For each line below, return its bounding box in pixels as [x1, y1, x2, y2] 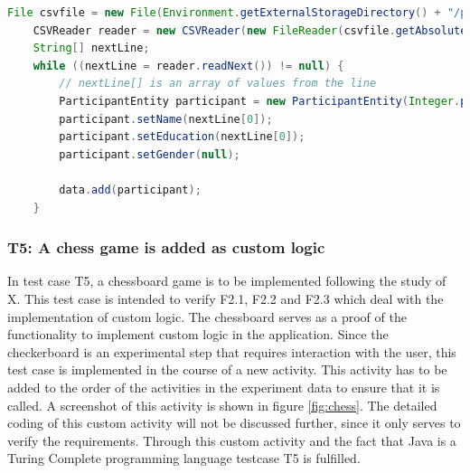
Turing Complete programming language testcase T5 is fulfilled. [7, 449, 361, 468]
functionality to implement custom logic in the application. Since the [7, 325, 389, 344]
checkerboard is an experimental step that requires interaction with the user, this [7, 342, 456, 361]
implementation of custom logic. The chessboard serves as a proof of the [7, 307, 407, 326]
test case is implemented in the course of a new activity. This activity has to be [7, 360, 447, 379]
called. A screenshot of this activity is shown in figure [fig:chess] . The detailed [7, 395, 437, 414]
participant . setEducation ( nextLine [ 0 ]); [59, 130, 305, 144]
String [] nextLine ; [33, 42, 150, 55]
